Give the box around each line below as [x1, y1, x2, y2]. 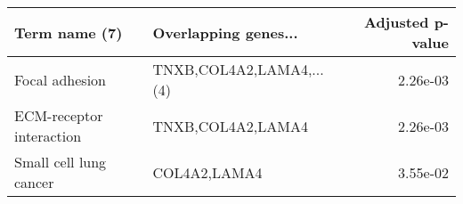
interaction [14, 126, 82, 146]
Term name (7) [14, 21, 123, 43]
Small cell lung [14, 151, 107, 172]
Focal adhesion [14, 69, 106, 90]
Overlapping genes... [152, 21, 298, 43]
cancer [14, 172, 54, 192]
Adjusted [363, 12, 429, 32]
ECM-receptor [14, 105, 103, 126]
